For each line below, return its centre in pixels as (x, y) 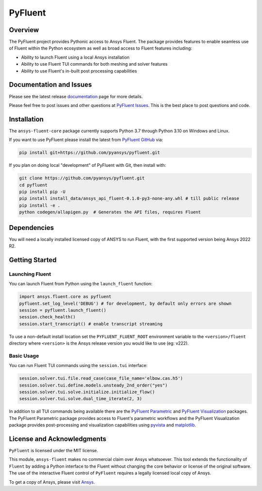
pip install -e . (40, 205)
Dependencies (32, 228)
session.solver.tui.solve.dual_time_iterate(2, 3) (81, 399)
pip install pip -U (42, 192)
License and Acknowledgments (58, 439)
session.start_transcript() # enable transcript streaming (91, 324)
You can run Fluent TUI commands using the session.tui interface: (78, 366)
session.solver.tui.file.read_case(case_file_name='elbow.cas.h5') (101, 378)
